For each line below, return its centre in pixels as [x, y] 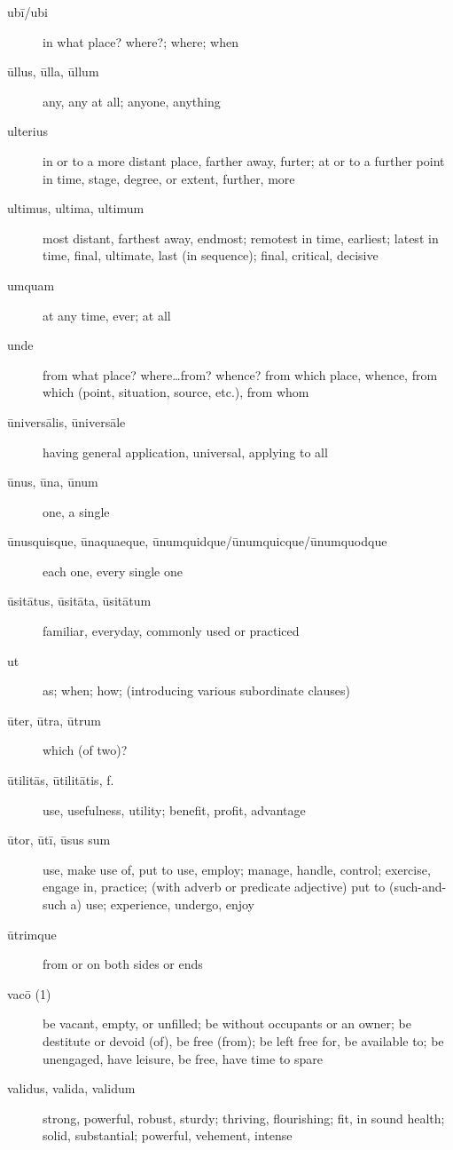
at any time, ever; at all [107, 315]
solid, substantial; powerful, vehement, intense [168, 1135]
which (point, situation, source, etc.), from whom [176, 392]
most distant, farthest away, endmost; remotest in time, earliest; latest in [241, 238]
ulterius [28, 131]
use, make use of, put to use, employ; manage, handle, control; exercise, [237, 869]
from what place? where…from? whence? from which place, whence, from [240, 374]
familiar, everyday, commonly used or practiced [171, 631]
